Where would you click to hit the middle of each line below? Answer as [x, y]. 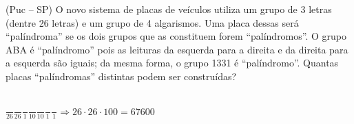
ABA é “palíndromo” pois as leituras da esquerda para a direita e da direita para [177, 49]
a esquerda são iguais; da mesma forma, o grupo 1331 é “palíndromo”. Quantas [172, 63]
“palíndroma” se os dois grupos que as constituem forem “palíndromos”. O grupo [176, 36]
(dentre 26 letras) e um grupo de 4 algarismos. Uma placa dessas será [152, 22]
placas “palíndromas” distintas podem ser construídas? [121, 76]
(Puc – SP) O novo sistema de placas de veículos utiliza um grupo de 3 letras [169, 9]
